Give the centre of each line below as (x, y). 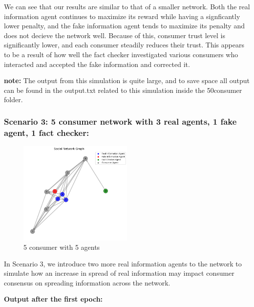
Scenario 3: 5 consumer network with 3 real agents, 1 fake (120, 121)
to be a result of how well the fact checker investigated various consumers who (121, 54)
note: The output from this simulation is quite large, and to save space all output (127, 80)
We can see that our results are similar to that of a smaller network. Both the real (127, 6)
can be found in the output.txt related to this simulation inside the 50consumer (123, 90)
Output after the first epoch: (53, 299)
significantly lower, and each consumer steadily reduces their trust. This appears (124, 45)
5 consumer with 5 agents (62, 247)
